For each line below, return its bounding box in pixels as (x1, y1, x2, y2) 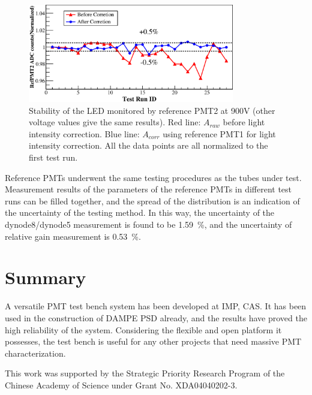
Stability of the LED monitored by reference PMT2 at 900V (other (29, 104, 275, 116)
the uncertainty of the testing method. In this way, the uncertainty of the (5, 206, 275, 219)
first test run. (29, 151, 78, 164)
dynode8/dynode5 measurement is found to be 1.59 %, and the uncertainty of (5, 218, 292, 231)
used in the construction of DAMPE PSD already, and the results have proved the (5, 311, 307, 324)
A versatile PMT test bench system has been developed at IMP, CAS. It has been (5, 300, 307, 312)
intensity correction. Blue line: (29, 127, 140, 140)
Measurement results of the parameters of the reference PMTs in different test (5, 183, 292, 195)
